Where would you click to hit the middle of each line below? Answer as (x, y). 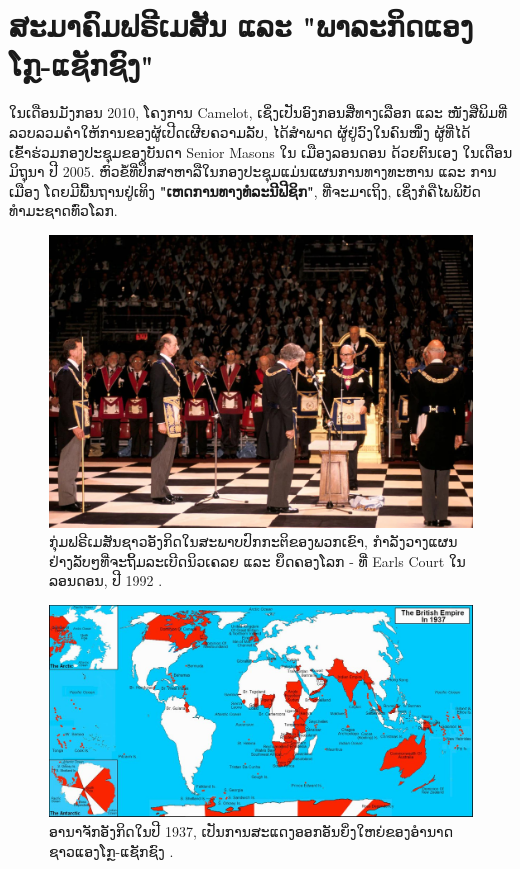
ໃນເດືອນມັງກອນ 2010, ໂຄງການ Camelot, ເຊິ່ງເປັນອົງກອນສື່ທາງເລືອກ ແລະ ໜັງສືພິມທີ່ (258, 112)
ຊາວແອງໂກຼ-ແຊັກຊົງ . (111, 850)
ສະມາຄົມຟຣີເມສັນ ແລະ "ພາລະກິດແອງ (241, 25)
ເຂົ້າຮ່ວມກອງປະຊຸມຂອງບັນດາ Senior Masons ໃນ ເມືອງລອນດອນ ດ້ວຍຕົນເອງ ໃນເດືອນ (261, 151)
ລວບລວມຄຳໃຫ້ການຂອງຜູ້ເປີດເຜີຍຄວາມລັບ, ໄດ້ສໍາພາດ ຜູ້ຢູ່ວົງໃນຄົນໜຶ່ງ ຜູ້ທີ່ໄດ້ (240, 131)
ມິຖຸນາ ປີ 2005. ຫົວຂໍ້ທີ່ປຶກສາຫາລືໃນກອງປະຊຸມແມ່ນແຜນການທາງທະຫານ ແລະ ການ (253, 171)
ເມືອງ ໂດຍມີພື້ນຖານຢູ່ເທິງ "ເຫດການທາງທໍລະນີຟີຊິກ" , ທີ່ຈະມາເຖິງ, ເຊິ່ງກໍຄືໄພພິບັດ (245, 190)
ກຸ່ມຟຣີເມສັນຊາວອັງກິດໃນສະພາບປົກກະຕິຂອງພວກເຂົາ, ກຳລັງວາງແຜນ (253, 541)
